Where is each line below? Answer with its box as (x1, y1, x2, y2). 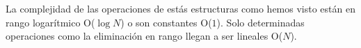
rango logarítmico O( (6, 15, 95, 29)
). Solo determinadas (216, 15, 305, 29)
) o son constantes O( (120, 15, 212, 29)
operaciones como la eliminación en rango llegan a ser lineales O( (6, 29, 283, 43)
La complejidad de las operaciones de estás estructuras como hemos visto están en (6, 1, 355, 15)
